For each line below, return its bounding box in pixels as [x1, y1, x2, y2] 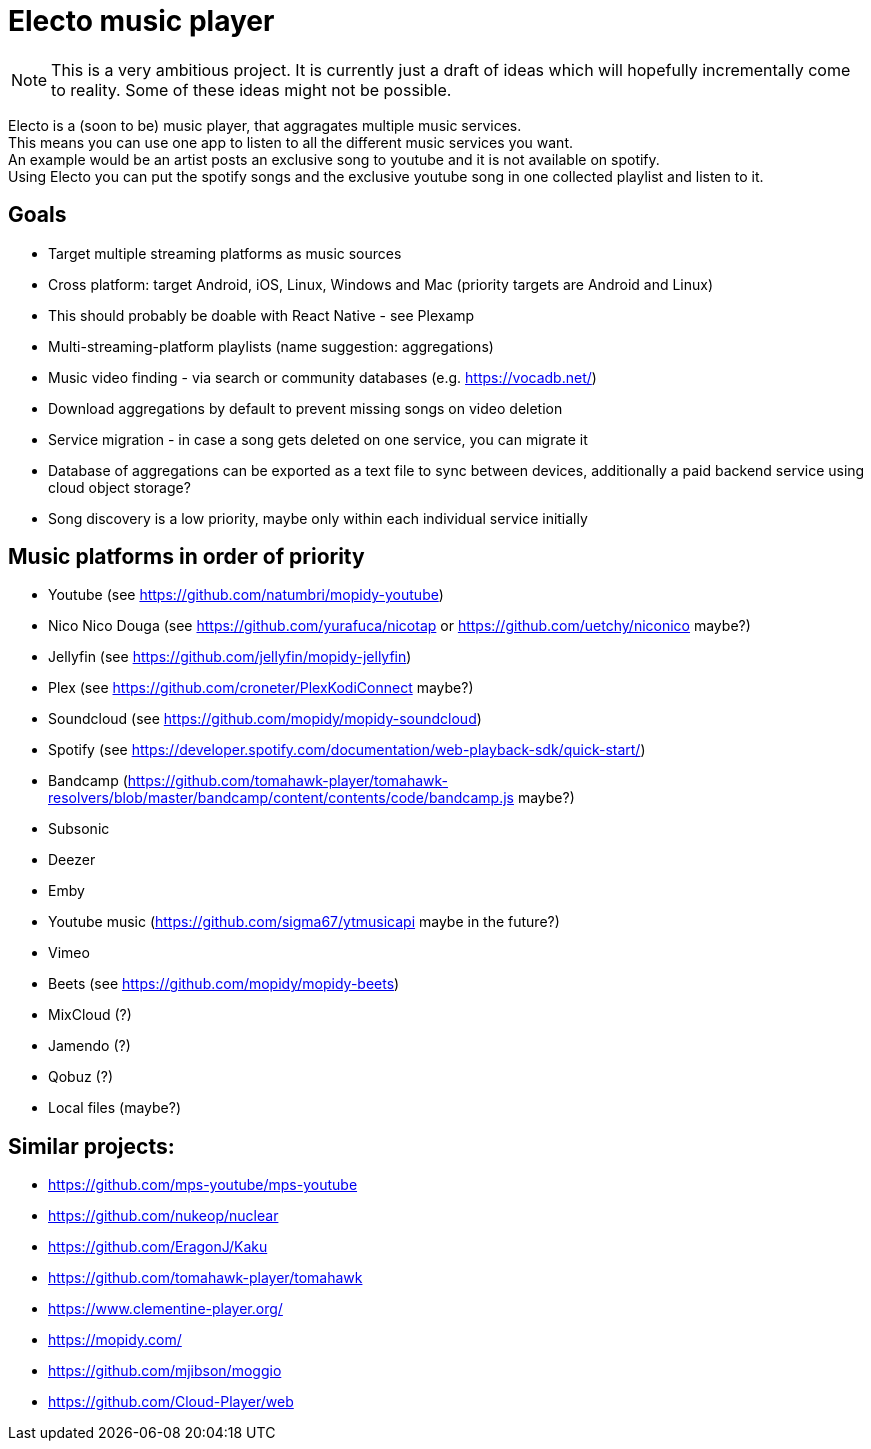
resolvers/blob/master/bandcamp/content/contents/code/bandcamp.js [48, 789, 514, 807]
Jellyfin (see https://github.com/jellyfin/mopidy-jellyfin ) [48, 648, 412, 666]
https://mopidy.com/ [48, 1331, 182, 1349]
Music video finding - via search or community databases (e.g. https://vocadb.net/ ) [48, 368, 597, 386]
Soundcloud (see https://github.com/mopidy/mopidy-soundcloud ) [48, 710, 482, 728]
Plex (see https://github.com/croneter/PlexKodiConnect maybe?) [48, 679, 474, 697]
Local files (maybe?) [48, 1099, 182, 1117]
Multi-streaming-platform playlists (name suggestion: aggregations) [48, 337, 494, 355]
